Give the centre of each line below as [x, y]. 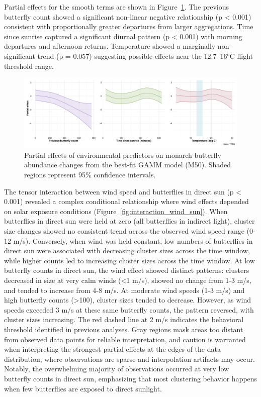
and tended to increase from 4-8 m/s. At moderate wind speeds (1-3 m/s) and [124, 290]
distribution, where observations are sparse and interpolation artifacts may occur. [129, 359]
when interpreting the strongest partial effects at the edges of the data [112, 349]
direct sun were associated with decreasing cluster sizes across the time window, [127, 251]
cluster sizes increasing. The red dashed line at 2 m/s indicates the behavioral [124, 319]
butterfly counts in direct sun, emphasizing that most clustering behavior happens [131, 378]
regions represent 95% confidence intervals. [90, 175]
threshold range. [29, 66]
